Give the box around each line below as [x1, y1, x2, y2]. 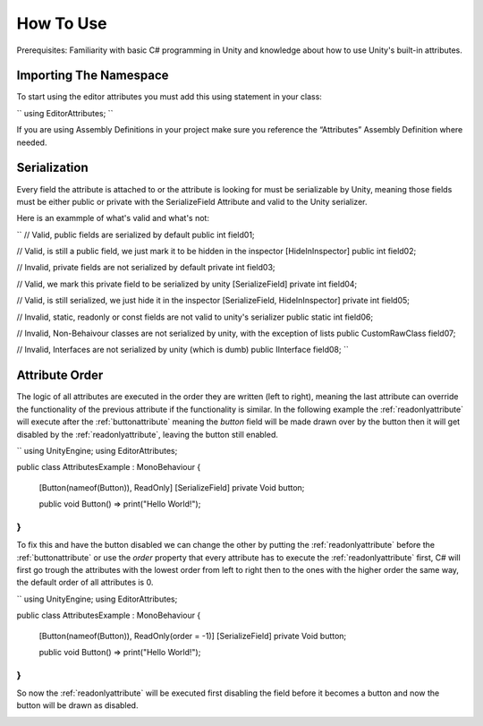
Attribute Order [16, 368, 104, 383]
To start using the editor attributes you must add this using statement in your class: [16, 91, 322, 102]
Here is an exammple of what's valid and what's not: [16, 213, 210, 224]
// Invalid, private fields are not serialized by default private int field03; [16, 262, 276, 273]
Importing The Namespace [16, 68, 169, 83]
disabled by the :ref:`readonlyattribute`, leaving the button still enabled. [16, 429, 279, 440]
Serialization [16, 160, 89, 175]
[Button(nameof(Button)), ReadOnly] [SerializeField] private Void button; [38, 482, 305, 492]
